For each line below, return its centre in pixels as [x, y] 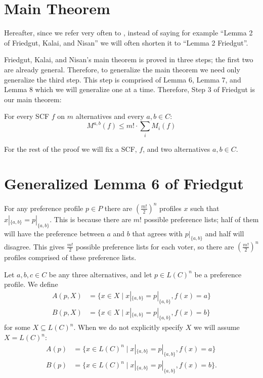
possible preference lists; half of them [201, 219]
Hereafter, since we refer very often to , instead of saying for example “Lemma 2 [128, 33]
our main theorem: [33, 99]
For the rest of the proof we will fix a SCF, [71, 149]
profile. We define [31, 284]
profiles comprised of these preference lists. [70, 257]
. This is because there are [91, 219]
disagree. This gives [34, 246]
